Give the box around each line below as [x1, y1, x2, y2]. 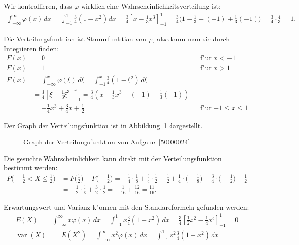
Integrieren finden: [4, 43, 59, 53]
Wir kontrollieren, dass [4, 1, 72, 11]
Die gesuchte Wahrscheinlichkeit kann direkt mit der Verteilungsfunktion [4, 153, 222, 163]
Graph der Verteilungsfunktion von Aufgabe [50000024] [23, 137, 190, 147]
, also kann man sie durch [152, 33, 230, 43]
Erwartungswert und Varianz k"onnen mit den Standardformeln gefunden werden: [4, 202, 249, 212]
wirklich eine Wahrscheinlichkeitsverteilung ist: [81, 1, 221, 11]
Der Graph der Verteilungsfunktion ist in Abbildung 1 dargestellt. [4, 120, 203, 130]
